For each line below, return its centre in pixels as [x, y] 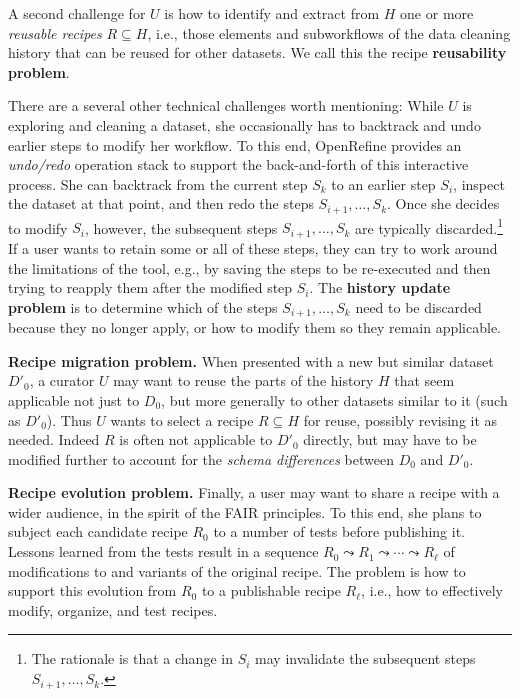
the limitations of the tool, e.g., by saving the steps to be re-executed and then [249, 267]
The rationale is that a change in [132, 658]
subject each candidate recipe [98, 531]
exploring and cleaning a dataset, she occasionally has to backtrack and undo [244, 124]
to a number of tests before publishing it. [339, 531]
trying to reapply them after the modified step [150, 287]
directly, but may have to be [390, 439]
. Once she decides [443, 203]
